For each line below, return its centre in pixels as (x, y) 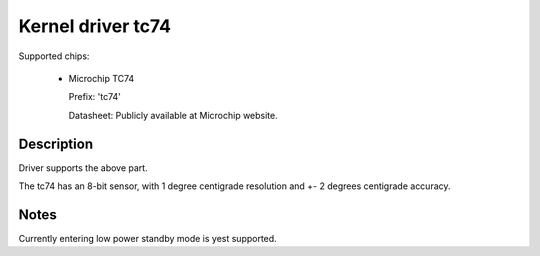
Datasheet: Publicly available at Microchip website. (173, 115)
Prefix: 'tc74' (95, 97)
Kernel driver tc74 (95, 26)
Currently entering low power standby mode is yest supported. (147, 238)
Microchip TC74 (101, 78)
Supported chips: (54, 56)
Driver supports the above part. (83, 167)
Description (56, 143)
